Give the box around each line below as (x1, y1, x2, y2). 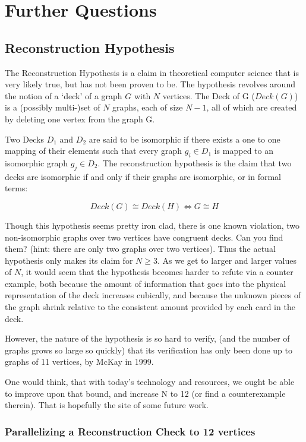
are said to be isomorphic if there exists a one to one (89, 132, 280, 145)
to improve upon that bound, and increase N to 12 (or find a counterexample (5, 387, 286, 399)
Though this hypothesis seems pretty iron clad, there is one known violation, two (5, 219, 300, 231)
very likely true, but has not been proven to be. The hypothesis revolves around (5, 78, 295, 90)
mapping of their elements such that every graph (5, 144, 182, 157)
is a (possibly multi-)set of (5, 101, 100, 113)
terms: (5, 182, 28, 194)
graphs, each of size (112, 101, 183, 113)
